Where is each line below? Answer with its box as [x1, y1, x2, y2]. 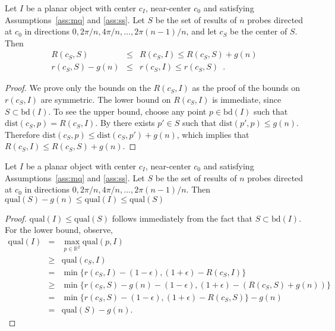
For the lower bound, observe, [5, 223, 113, 236]
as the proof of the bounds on [192, 81, 301, 94]
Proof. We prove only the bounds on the [5, 81, 151, 94]
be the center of [230, 25, 287, 37]
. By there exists [95, 116, 155, 129]
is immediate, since [212, 93, 282, 106]
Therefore [5, 128, 40, 140]
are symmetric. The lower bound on [40, 93, 171, 106]
